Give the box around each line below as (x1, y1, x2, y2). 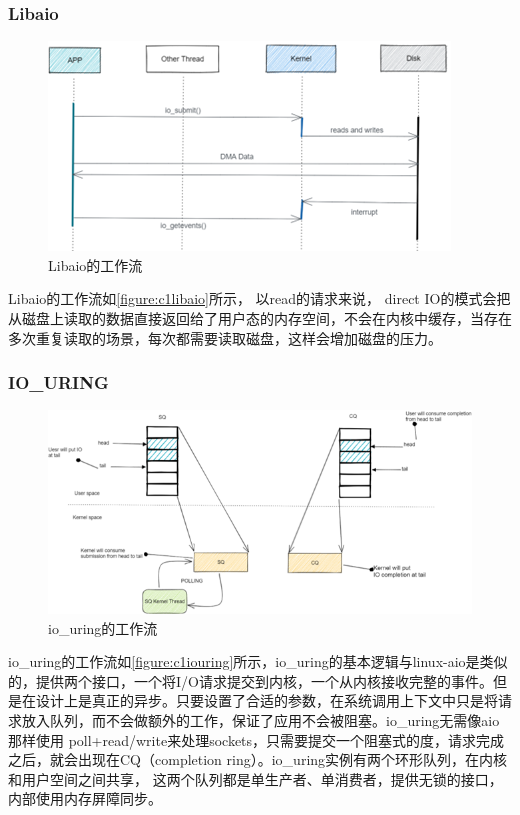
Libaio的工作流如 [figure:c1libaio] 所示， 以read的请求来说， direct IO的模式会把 (8, 288, 511, 309)
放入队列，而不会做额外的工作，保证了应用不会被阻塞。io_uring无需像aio (21, 710, 500, 731)
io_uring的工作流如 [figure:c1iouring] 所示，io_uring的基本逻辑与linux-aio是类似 (8, 651, 508, 672)
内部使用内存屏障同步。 (8, 788, 162, 809)
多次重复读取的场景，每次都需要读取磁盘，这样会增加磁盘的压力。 (8, 327, 442, 348)
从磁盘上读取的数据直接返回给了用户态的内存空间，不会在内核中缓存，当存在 (8, 308, 512, 328)
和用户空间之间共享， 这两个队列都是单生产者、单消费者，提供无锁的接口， (8, 768, 503, 789)
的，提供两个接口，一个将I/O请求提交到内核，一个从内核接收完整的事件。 (8, 670, 493, 691)
